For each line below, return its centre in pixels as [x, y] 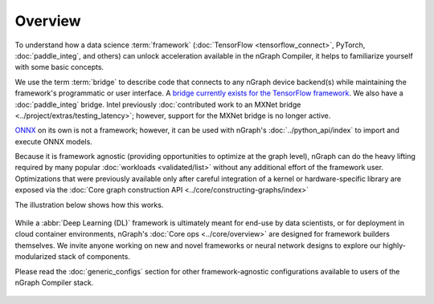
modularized [35, 257]
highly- [394, 245]
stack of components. [94, 257]
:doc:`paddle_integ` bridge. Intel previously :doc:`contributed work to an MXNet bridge [158, 104]
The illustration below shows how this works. [89, 205]
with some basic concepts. [59, 67]
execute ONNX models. [53, 141]
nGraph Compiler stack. [54, 282]
